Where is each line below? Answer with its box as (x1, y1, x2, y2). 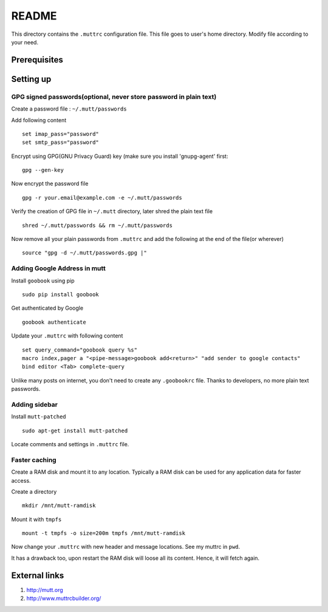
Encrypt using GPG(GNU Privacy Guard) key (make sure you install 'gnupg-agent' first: (11, 152, 228, 160)
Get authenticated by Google (11, 304, 84, 312)
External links (11, 570, 64, 580)
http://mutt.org (26, 586, 63, 593)
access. (11, 477, 31, 484)
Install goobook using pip (11, 277, 75, 284)
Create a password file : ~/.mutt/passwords (11, 105, 127, 112)
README (11, 9, 57, 22)
